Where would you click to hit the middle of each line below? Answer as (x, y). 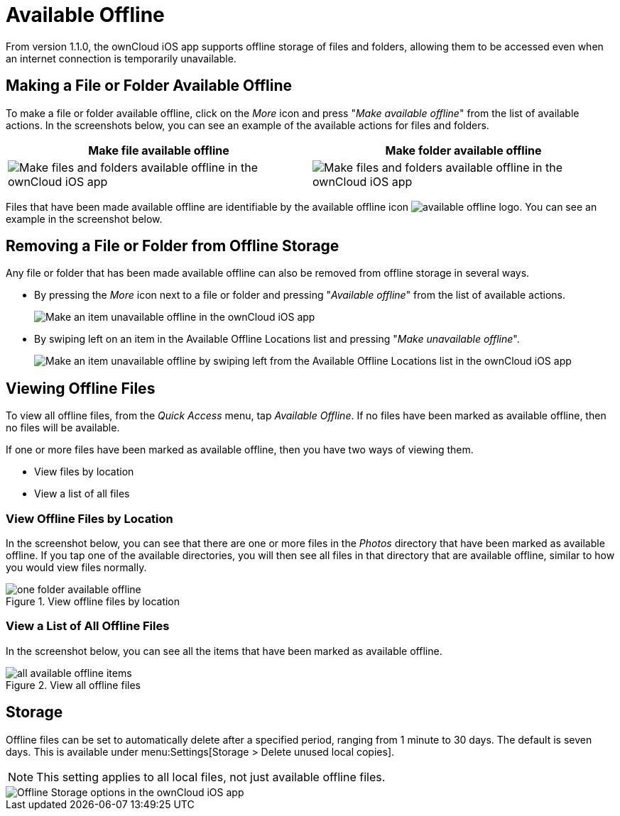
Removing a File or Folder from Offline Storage (173, 246)
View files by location (84, 472)
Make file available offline (159, 150)
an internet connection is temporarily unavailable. (121, 58)
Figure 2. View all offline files (73, 685)
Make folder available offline (463, 150)
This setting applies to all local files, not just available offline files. (211, 777)
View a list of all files (82, 494)
